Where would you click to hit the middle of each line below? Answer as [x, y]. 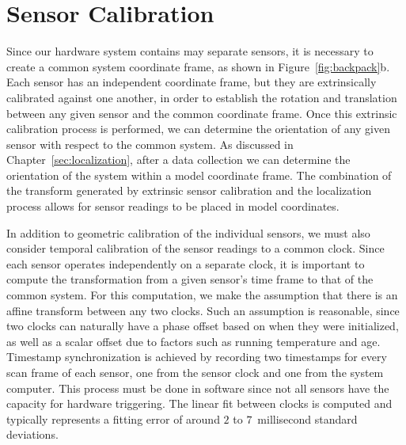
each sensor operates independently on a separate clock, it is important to [186, 263]
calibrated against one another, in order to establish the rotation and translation [202, 97]
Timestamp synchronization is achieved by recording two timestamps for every [197, 357]
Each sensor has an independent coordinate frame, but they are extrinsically [192, 82]
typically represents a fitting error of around [113, 418]
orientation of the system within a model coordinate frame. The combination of [199, 175]
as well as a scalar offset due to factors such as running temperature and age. [194, 341]
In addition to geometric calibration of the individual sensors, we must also [188, 232]
